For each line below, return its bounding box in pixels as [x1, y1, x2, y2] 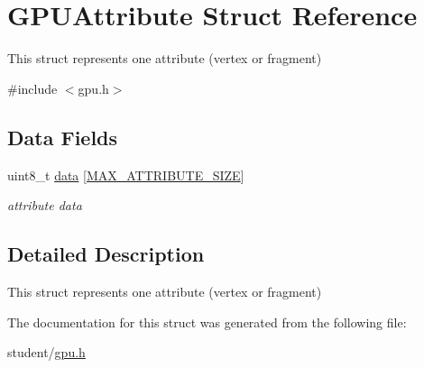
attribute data [7, 196, 82, 215]
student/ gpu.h [7, 343, 86, 362]
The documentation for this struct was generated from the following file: [7, 312, 407, 331]
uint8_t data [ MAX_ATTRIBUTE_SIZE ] [7, 165, 244, 184]
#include [7, 78, 58, 97]
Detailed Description [7, 240, 205, 268]
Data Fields [7, 123, 118, 151]
